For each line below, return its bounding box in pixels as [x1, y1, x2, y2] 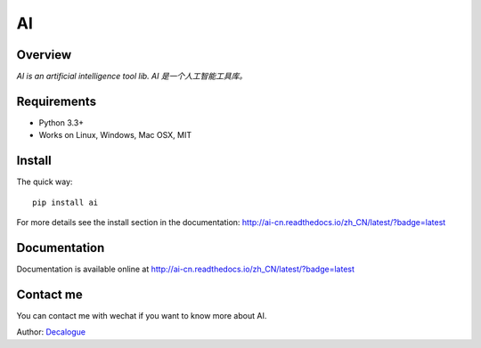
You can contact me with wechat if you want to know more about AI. [16, 310, 267, 320]
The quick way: [16, 176, 73, 187]
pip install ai [32, 197, 99, 207]
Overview [16, 47, 72, 62]
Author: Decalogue [16, 327, 86, 337]
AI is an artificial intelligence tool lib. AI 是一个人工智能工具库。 [16, 71, 248, 82]
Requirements [16, 93, 97, 109]
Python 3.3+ [38, 117, 85, 128]
